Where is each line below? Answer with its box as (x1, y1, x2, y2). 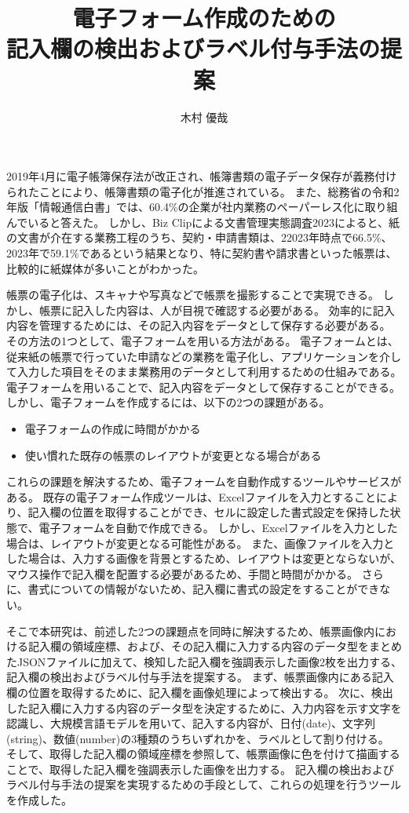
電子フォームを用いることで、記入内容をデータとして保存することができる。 (6, 378, 400, 395)
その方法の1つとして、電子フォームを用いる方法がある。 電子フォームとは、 (6, 333, 399, 349)
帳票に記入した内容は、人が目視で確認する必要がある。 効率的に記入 (38, 301, 395, 318)
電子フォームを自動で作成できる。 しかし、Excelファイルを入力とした (38, 519, 398, 535)
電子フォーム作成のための (72, 2, 336, 34)
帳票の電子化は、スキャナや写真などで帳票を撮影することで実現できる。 (6, 286, 380, 303)
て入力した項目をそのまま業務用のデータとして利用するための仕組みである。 (6, 363, 402, 380)
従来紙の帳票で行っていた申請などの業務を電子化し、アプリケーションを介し (6, 348, 402, 364)
